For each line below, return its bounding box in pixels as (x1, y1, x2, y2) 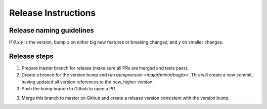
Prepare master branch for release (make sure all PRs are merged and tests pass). (21, 65, 189, 71)
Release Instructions (9, 7, 96, 18)
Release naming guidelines (9, 26, 94, 35)
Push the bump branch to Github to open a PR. (21, 86, 116, 92)
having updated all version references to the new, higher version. (21, 79, 154, 85)
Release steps (9, 52, 54, 60)
